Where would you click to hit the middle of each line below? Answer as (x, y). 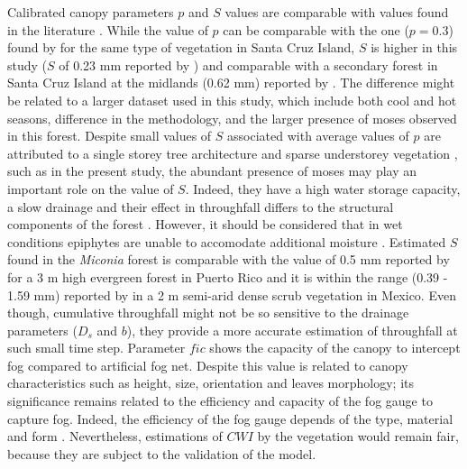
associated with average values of (318, 136)
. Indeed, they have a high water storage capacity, (323, 188)
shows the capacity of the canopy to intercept (335, 348)
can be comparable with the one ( (316, 29)
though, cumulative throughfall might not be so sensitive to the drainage (208, 313)
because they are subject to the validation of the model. (162, 453)
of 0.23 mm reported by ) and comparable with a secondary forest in (248, 64)
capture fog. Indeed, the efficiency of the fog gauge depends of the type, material (230, 418)
